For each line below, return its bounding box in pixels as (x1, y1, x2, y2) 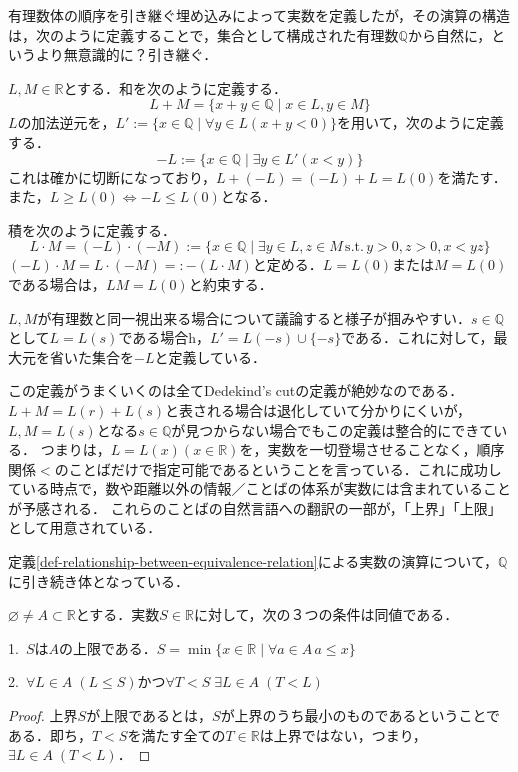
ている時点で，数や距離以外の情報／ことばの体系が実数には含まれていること (8, 478, 512, 499)
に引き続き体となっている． (8, 570, 189, 591)
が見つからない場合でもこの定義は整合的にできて (171, 419, 494, 440)
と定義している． (154, 346, 267, 367)
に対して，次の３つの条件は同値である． (193, 604, 459, 625)
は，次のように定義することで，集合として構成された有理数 (8, 24, 399, 45)
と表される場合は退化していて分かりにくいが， (164, 399, 472, 420)
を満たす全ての (127, 724, 226, 745)
